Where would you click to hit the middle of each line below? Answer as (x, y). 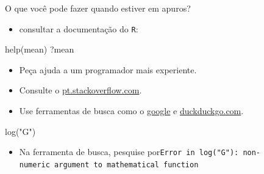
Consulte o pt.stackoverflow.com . (80, 90)
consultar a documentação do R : (79, 28)
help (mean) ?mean (40, 49)
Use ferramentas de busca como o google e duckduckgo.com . (131, 111)
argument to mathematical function (127, 165)
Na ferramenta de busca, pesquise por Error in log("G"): (129, 152)
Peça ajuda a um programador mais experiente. (108, 69)
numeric (34, 165)
